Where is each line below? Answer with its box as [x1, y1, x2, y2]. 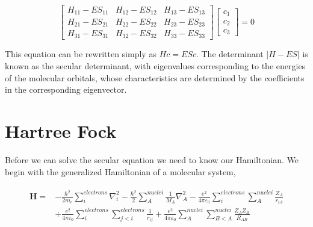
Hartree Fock [5, 119, 117, 143]
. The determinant [196, 48, 264, 60]
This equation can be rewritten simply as [5, 48, 156, 60]
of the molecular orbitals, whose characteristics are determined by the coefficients [5, 71, 305, 84]
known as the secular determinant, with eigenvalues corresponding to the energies [5, 60, 306, 72]
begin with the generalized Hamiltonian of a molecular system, [5, 165, 236, 178]
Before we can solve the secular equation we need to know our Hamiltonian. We [5, 153, 299, 166]
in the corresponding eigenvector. [5, 83, 127, 96]
